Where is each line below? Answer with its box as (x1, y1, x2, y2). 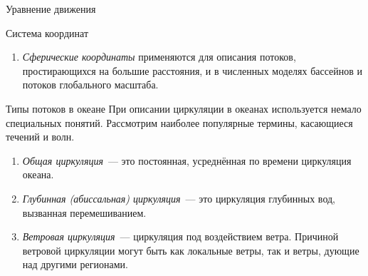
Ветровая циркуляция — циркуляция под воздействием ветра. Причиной (22, 229, 339, 244)
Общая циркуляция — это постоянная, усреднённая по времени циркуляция (22, 153, 352, 168)
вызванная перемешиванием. (22, 205, 147, 220)
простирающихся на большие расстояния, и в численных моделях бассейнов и (22, 63, 363, 78)
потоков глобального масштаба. (22, 77, 159, 92)
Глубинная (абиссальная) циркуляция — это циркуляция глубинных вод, (22, 190, 335, 205)
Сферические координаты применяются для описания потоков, (22, 49, 296, 64)
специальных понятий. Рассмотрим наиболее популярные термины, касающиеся (6, 115, 353, 130)
